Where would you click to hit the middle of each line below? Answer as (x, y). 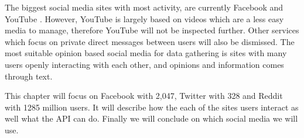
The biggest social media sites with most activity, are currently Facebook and (144, 7)
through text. (29, 76)
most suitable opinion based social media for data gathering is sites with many (146, 53)
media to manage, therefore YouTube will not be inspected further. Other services (152, 30)
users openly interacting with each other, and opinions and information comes (144, 64)
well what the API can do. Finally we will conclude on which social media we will (151, 118)
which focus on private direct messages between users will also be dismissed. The (150, 41)
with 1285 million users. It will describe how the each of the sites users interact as (152, 107)
